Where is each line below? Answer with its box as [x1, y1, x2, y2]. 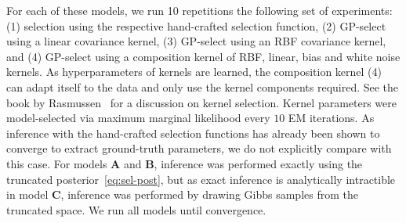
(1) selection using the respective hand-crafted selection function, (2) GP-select [6, 17, 386, 34]
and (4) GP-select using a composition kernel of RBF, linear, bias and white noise [6, 48, 401, 64]
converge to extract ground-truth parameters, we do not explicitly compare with [6, 140, 392, 156]
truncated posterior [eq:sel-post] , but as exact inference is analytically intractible [6, 171, 396, 187]
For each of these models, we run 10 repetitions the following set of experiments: [6, 2, 393, 18]
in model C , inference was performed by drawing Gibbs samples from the [6, 186, 358, 203]
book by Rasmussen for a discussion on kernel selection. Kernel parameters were [6, 94, 397, 110]
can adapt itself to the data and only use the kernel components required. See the [6, 78, 399, 95]
